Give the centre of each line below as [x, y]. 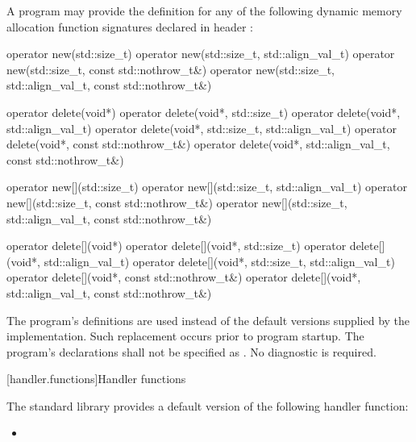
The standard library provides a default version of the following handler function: [208, 405]
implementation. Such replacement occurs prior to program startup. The [185, 336]
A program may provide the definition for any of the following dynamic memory [204, 10]
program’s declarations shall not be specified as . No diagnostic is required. [191, 351]
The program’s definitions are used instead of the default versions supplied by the [208, 320]
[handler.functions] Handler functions [96, 379]
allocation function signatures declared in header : [130, 26]
